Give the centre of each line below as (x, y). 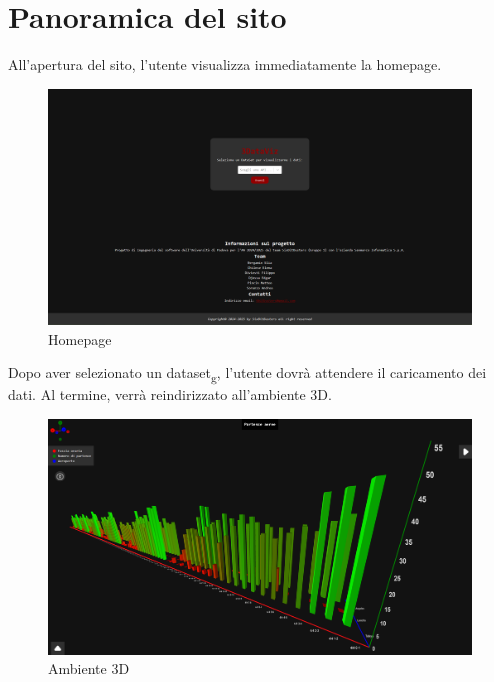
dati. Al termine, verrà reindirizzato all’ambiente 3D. (170, 394)
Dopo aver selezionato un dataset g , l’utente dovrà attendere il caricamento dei (247, 374)
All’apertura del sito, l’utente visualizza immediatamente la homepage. (225, 64)
